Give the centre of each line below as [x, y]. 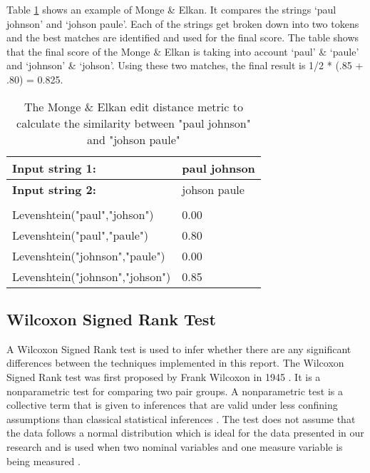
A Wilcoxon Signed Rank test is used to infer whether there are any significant [179, 349]
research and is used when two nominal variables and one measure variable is [175, 446]
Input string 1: [54, 168]
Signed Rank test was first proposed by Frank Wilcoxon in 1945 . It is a [164, 376]
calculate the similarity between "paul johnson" [134, 123]
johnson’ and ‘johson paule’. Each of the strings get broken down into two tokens [183, 23]
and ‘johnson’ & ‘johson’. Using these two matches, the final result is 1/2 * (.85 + [185, 65]
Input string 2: [54, 189]
